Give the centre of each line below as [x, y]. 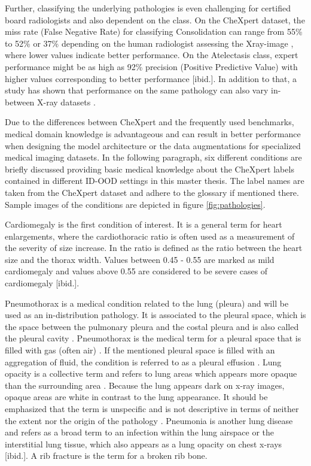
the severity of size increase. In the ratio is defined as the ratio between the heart [154, 248]
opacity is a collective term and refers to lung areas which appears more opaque [151, 373]
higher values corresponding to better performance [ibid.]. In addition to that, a [151, 78]
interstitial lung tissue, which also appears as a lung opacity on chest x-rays [144, 444]
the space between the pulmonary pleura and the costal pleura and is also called [152, 326]
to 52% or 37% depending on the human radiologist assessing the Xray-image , [149, 43]
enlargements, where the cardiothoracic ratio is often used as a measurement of [150, 236]
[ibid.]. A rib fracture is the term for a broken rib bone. [106, 456]
